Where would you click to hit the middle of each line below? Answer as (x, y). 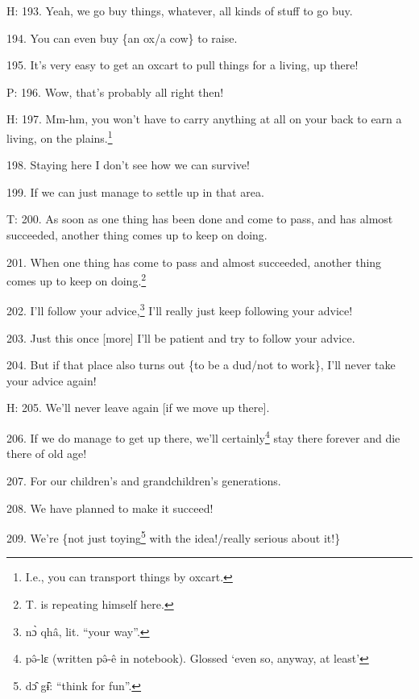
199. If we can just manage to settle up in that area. (135, 191)
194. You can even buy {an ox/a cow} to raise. (122, 37)
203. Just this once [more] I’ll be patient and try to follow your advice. (181, 337)
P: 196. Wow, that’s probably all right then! (115, 92)
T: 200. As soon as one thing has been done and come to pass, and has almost (200, 219)
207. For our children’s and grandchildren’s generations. (144, 480)
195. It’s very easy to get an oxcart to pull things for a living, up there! (183, 65)
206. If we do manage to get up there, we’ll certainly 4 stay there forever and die (203, 437)
